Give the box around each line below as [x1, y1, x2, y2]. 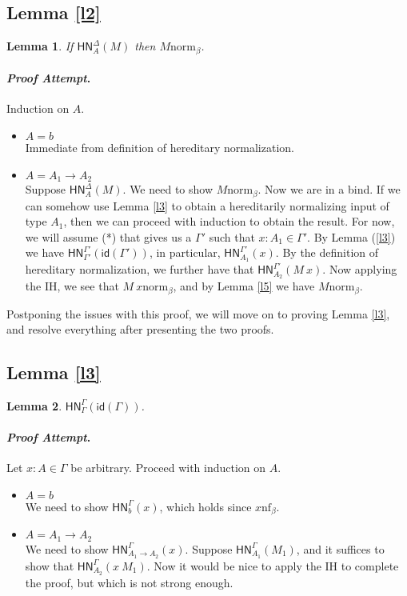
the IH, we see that [25, 278, 119, 294]
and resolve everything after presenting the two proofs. [6, 321, 274, 338]
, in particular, [149, 244, 221, 261]
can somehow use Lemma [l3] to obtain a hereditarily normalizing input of [25, 197, 389, 214]
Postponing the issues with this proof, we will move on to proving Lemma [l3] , [6, 305, 390, 322]
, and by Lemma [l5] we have [173, 278, 315, 294]
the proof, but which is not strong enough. [25, 574, 233, 590]
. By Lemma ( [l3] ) [307, 228, 396, 245]
